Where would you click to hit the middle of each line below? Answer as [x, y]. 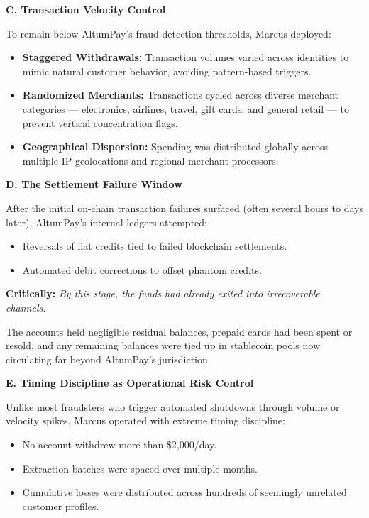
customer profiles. [61, 506]
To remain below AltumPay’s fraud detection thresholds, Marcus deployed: [169, 33]
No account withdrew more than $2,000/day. [120, 445]
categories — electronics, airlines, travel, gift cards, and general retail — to [186, 108]
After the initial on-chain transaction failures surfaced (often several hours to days [184, 208]
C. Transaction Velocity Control [86, 9]
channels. [26, 307]
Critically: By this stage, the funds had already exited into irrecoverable [163, 293]
